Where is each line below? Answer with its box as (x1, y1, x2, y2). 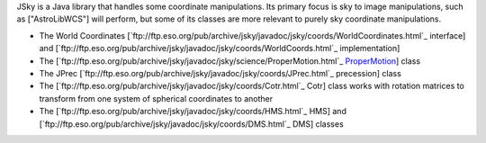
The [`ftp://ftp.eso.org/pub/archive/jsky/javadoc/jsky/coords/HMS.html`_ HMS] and (39, 106, 346, 117)
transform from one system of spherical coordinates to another (39, 93, 274, 103)
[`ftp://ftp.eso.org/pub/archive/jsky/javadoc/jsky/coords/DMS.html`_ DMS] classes (39, 118, 344, 130)
